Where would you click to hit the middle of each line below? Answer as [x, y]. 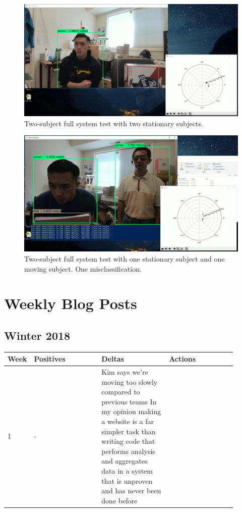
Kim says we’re [125, 372]
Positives [50, 359]
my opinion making [131, 411]
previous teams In [129, 401]
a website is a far [128, 421]
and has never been [131, 491]
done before [119, 500]
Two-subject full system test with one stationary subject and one [125, 258]
